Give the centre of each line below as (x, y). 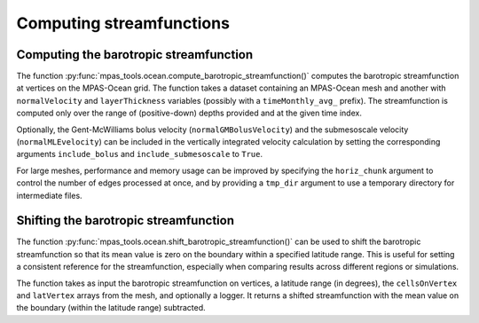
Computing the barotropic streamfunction (135, 55)
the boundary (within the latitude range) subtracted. (111, 308)
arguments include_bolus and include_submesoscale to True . (140, 154)
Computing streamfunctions (123, 23)
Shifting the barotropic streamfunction (126, 221)
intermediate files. (50, 195)
